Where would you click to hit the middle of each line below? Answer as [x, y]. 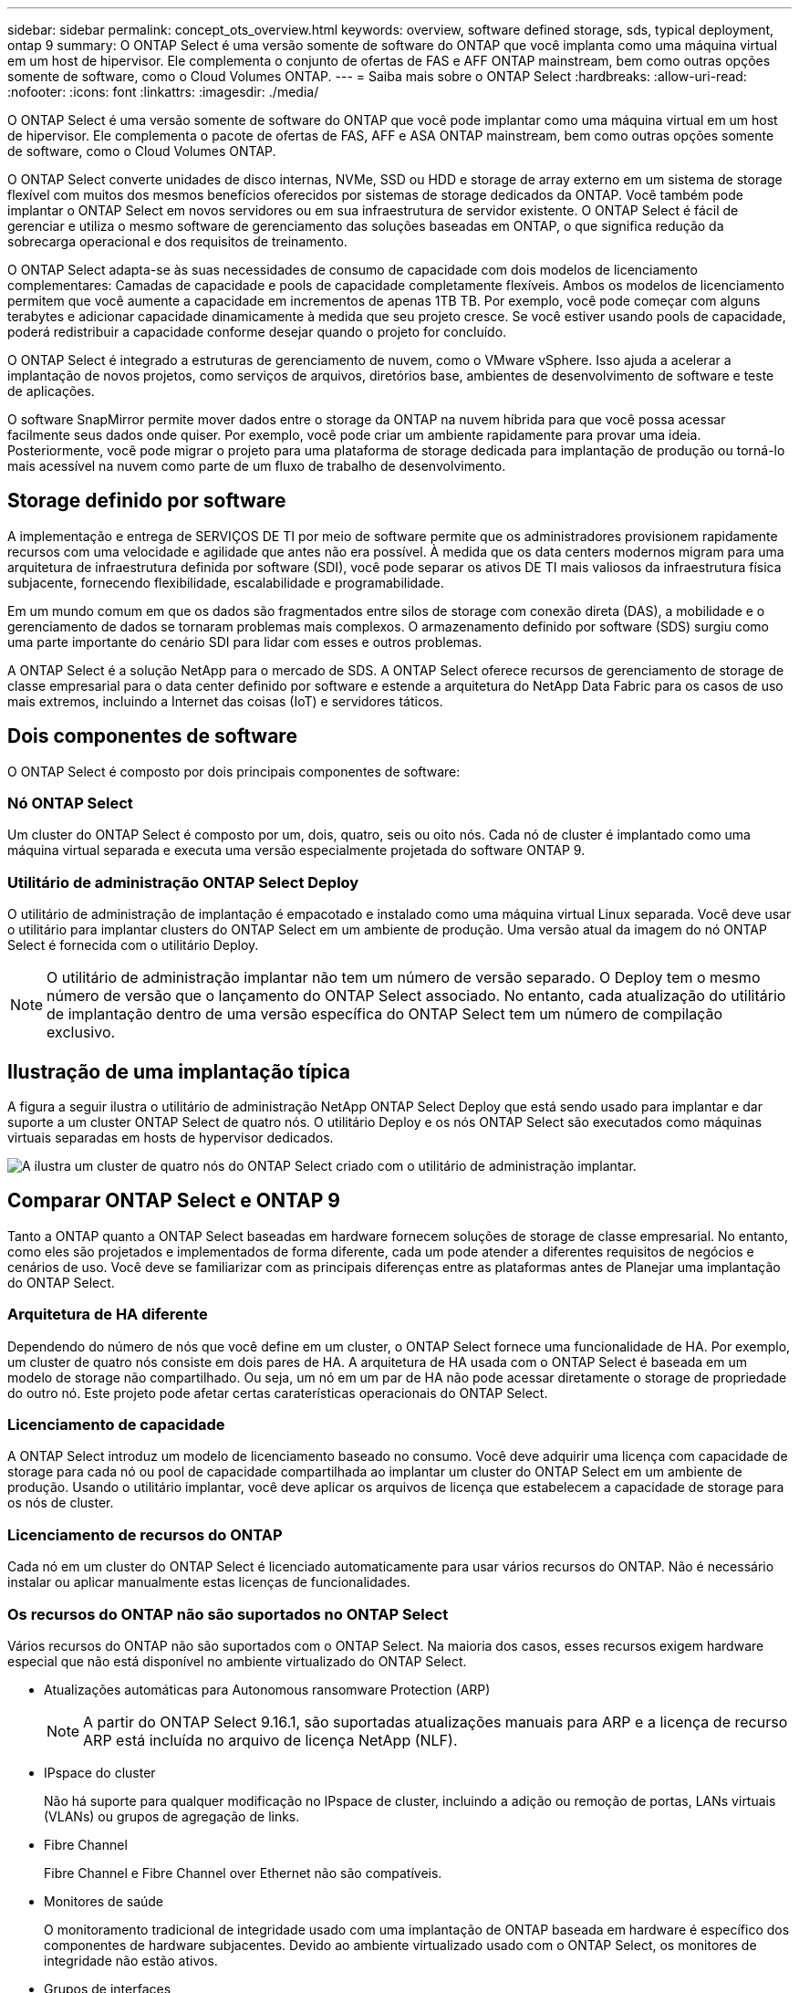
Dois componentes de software [152, 736]
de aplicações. [51, 391]
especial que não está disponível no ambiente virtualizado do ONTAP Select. [237, 1661]
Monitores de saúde [104, 1901]
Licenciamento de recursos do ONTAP [145, 1534]
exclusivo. [81, 1033]
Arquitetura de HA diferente [108, 1315]
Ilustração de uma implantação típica [179, 1071]
